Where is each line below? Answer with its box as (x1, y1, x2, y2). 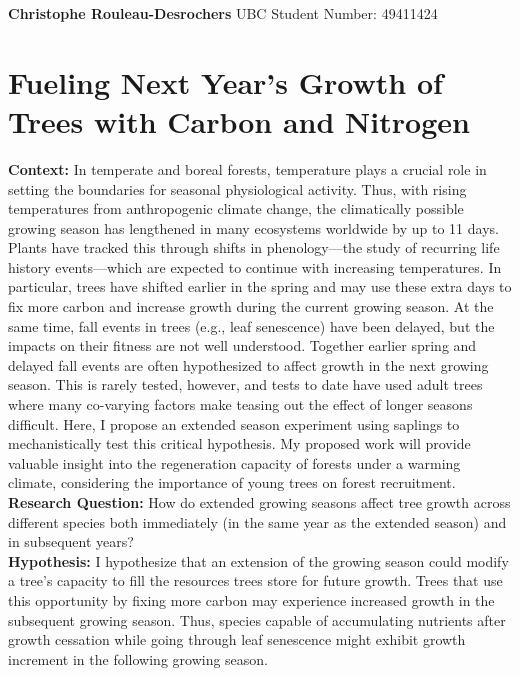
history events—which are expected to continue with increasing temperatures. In (8, 256, 502, 277)
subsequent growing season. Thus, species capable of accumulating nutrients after (8, 609, 506, 630)
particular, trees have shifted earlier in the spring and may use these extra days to (8, 276, 512, 297)
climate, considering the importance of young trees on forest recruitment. (8, 472, 456, 493)
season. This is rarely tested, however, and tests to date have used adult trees (8, 374, 483, 395)
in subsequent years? (8, 531, 134, 552)
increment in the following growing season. (8, 648, 269, 669)
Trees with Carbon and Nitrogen (8, 100, 470, 141)
